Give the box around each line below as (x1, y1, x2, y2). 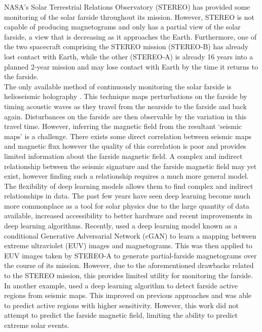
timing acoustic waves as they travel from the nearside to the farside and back (4, 101, 247, 111)
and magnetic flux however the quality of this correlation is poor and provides (4, 141, 246, 151)
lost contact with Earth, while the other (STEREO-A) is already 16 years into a (4, 51, 253, 61)
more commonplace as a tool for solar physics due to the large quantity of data (4, 200, 249, 211)
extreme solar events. (4, 320, 69, 330)
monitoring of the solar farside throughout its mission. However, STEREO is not (4, 11, 254, 22)
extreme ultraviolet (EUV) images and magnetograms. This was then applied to (4, 240, 252, 251)
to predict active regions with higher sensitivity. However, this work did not (4, 300, 239, 310)
